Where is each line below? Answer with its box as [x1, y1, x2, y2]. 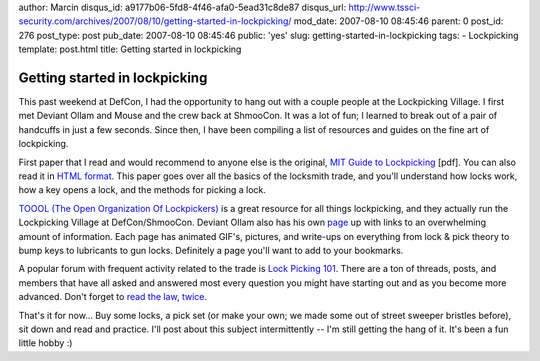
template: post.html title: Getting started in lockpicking [18, 43, 242, 55]
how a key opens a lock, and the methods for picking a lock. [18, 184, 267, 196]
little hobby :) [18, 337, 73, 349]
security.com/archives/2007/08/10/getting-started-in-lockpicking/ [18, 15, 292, 27]
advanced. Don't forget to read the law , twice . [18, 291, 208, 303]
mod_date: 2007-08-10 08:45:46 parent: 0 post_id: [293, 15, 504, 27]
